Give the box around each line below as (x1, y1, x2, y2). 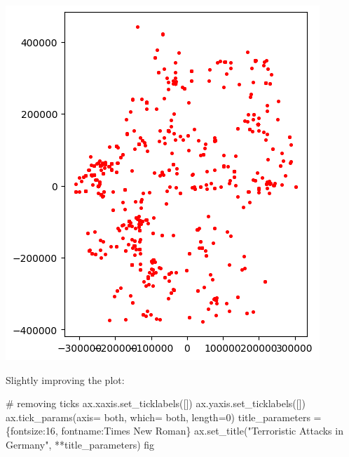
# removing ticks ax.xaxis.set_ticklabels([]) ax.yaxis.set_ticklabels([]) (6, 396, 306, 411)
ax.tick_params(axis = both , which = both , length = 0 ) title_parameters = (6, 409, 322, 424)
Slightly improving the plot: (6, 372, 125, 387)
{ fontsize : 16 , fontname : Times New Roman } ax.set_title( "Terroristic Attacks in (6, 423, 343, 438)
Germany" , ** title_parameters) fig (6, 437, 155, 451)
